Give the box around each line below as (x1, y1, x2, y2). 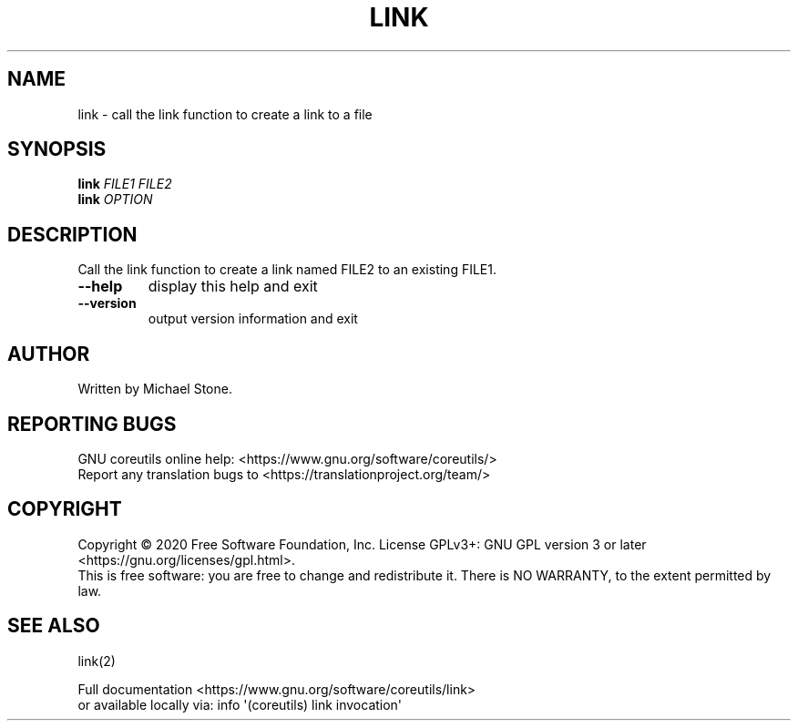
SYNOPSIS (7, 138, 107, 161)
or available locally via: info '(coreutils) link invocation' (77, 696, 403, 713)
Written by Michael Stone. (77, 381, 232, 397)
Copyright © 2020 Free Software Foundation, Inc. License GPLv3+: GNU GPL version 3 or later (77, 536, 647, 552)
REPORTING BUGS (7, 412, 177, 436)
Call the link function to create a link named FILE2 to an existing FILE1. (77, 261, 496, 278)
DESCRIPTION (7, 222, 138, 246)
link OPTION (77, 191, 153, 208)
